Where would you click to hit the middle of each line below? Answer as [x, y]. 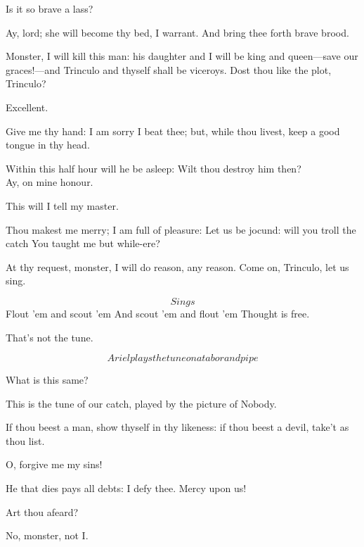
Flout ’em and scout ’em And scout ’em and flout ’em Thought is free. [158, 313]
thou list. [25, 440]
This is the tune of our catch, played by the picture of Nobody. [141, 403]
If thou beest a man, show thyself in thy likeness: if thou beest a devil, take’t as [177, 427]
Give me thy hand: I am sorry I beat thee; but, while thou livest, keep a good [173, 131]
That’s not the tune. [50, 337]
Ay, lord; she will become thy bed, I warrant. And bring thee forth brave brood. [177, 32]
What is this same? [47, 380]
